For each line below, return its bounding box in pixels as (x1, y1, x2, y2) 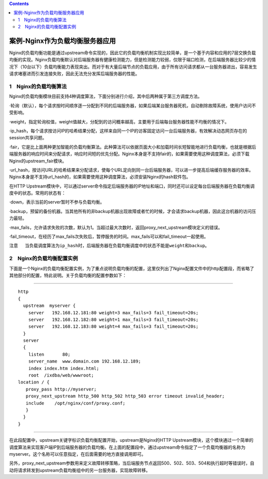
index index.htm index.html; (28, 366, 99, 371)
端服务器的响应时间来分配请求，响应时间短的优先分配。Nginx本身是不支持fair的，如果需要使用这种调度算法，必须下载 (9, 151, 250, 157)
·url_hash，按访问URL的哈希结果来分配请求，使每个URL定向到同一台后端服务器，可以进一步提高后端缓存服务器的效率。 (9, 167, 254, 173)
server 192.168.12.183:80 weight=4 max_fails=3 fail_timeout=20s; (28, 324, 199, 329)
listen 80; (28, 351, 70, 357)
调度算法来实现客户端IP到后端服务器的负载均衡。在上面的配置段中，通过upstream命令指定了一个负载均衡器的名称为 (9, 444, 246, 450)
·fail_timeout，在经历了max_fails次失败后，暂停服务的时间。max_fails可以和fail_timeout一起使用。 (9, 234, 208, 240)
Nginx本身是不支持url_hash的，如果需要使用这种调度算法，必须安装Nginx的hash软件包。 (9, 174, 191, 180)
